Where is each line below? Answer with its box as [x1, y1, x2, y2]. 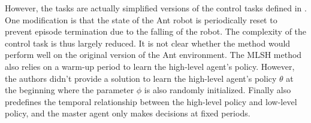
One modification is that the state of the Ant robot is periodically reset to [5, 13, 277, 26]
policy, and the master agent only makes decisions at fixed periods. [5, 107, 250, 119]
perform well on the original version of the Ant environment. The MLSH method [5, 48, 302, 61]
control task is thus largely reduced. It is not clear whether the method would [5, 36, 291, 49]
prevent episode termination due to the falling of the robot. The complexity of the [5, 25, 307, 38]
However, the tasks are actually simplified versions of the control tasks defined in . [5, 2, 307, 14]
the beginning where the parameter [5, 84, 134, 96]
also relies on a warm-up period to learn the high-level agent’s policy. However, [5, 60, 295, 72]
